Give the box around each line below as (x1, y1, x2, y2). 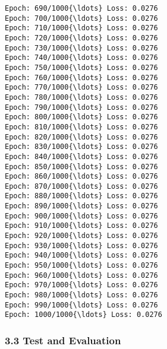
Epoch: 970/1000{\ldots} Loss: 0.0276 (5, 281, 158, 290)
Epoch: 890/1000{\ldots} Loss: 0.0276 (5, 202, 158, 211)
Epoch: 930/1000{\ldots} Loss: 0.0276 (5, 241, 158, 250)
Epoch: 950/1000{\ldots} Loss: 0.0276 (5, 261, 158, 270)
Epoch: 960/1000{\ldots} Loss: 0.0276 (5, 271, 158, 280)
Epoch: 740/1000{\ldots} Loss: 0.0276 (5, 53, 158, 62)
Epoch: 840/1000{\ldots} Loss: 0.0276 (5, 152, 158, 161)
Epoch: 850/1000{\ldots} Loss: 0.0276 (5, 162, 158, 171)
